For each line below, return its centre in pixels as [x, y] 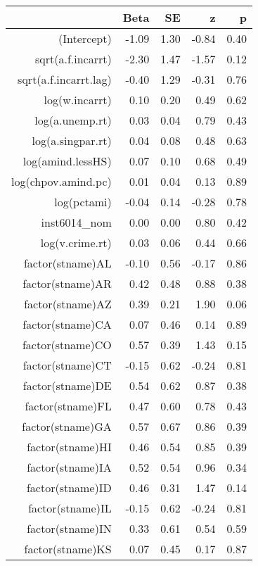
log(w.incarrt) [78, 100]
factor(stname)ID [69, 488]
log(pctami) [83, 202]
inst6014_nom [76, 222]
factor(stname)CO [67, 345]
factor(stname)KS [68, 549]
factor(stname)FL [68, 406]
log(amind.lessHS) [67, 161]
